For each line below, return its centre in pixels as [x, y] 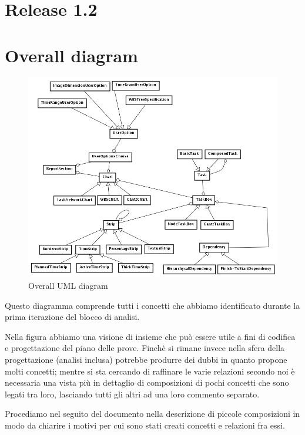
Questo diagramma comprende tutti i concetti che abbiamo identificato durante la [152, 305]
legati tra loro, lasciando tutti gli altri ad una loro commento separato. [132, 394]
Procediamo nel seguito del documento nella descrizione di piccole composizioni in [152, 414]
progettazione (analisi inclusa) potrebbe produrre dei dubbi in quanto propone [146, 359]
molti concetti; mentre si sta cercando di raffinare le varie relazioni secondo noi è [150, 371]
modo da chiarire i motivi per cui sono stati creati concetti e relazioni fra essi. [145, 425]
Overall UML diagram [68, 286]
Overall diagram [71, 55]
